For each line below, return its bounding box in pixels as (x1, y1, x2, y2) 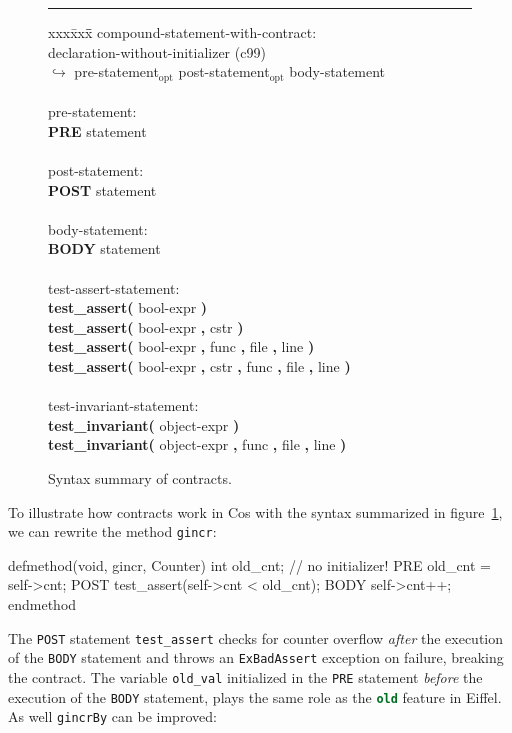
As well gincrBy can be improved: (8, 706, 217, 727)
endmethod (8, 593, 77, 614)
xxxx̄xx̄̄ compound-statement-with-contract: (48, 22, 317, 42)
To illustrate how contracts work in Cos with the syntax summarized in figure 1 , (8, 501, 503, 522)
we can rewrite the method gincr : (8, 521, 217, 542)
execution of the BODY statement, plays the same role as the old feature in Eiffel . (8, 686, 502, 707)
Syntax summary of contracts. (48, 467, 232, 488)
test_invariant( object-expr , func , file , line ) (48, 434, 347, 455)
